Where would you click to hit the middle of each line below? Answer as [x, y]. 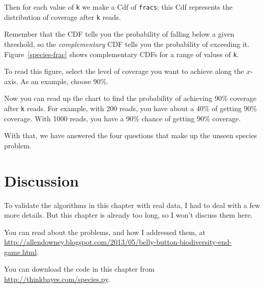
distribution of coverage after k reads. [63, 17]
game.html [21, 252]
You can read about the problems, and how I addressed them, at [105, 232]
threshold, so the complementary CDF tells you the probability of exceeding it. [127, 44]
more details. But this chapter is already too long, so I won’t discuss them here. [128, 215]
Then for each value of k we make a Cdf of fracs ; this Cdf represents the [118, 7]
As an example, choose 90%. [65, 81]
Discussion [41, 180]
